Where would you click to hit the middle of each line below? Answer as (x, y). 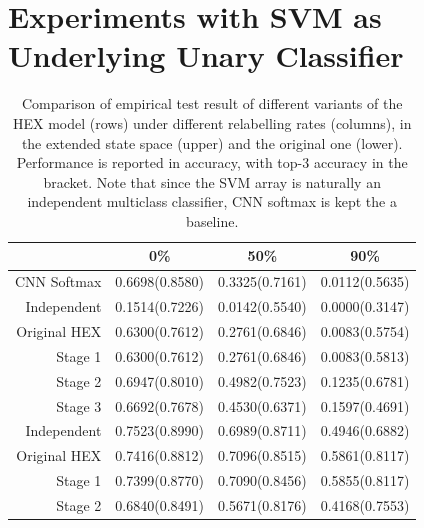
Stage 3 (79, 405)
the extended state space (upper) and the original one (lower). (212, 142)
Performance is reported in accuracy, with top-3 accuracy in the (212, 162)
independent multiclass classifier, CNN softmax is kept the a (212, 201)
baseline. (212, 220)
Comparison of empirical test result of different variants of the (212, 103)
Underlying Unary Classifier (206, 55)
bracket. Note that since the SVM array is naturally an (212, 181)
